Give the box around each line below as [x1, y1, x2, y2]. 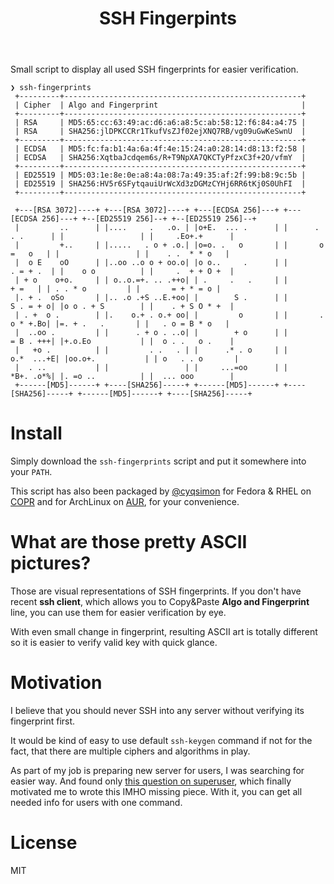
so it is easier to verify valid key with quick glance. [10, 637, 218, 649]
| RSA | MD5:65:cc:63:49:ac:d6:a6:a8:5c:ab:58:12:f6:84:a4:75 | [14, 118, 307, 128]
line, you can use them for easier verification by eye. [10, 607, 227, 619]
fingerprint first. [10, 715, 76, 727]
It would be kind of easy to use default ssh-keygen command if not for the [10, 735, 313, 746]
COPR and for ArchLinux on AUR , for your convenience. [10, 496, 240, 508]
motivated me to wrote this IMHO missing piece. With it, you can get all [10, 786, 303, 797]
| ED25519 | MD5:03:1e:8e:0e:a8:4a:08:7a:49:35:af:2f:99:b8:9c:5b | [14, 170, 307, 181]
